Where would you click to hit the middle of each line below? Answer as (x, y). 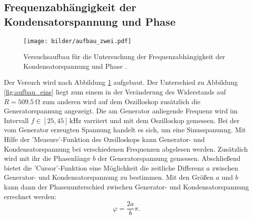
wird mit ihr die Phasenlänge (47, 158)
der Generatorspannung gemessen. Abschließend (169, 158)
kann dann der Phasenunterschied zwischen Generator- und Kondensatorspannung (126, 186)
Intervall (16, 120)
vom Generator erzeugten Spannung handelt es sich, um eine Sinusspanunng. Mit (125, 130)
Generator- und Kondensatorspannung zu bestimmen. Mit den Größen (109, 177)
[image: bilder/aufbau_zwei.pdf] (77, 41)
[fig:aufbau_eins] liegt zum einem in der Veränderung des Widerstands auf (115, 92)
